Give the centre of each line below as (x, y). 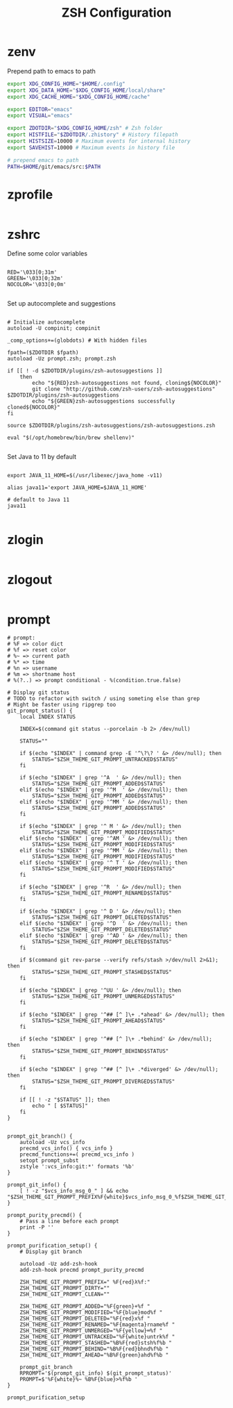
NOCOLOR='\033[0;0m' (37, 285)
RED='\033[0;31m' (32, 272)
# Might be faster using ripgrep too (62, 705)
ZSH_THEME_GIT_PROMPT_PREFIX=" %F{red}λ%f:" (85, 1282)
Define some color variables (48, 254)
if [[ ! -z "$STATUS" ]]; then (65, 1100)
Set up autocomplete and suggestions (61, 304)
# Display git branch (51, 1252)
